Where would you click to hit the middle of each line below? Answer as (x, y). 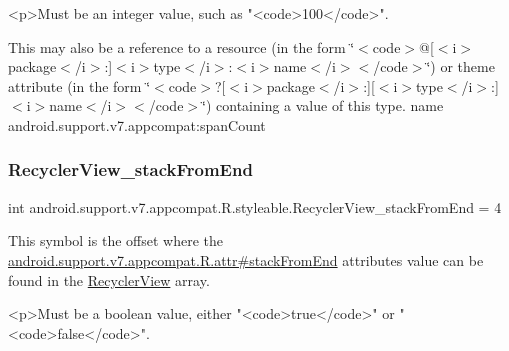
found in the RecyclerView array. (109, 279)
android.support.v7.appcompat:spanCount (137, 124)
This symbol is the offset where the (115, 240)
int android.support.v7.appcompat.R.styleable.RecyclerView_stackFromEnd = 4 (255, 206)
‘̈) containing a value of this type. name (323, 105)
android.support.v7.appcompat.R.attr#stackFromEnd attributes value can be (246, 259)
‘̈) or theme (460, 66)
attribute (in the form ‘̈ (79, 85)
